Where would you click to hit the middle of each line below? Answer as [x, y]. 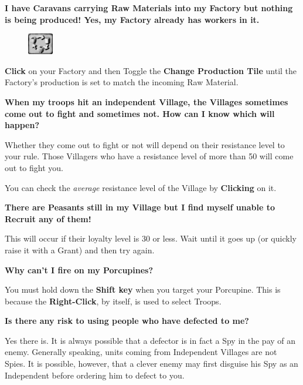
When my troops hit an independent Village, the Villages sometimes [147, 101]
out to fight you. [34, 167]
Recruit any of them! [48, 218]
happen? [22, 125]
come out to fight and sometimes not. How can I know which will [140, 113]
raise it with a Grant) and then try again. [80, 250]
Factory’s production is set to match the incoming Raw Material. [122, 82]
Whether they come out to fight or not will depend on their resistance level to [145, 144]
